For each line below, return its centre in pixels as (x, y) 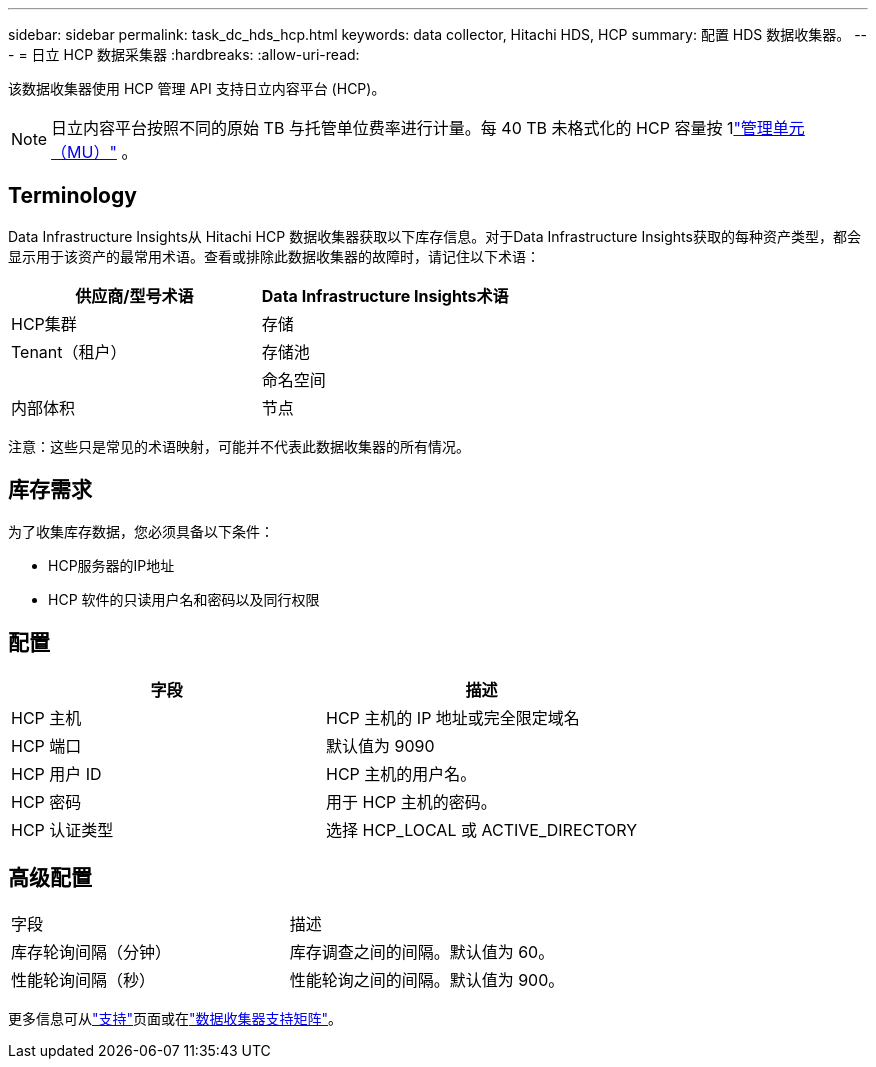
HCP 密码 (46, 801)
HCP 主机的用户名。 (401, 773)
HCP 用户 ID (56, 773)
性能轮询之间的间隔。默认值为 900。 (427, 980)
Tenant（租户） (69, 351)
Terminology (72, 196)
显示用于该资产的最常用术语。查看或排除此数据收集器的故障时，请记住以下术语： (274, 256)
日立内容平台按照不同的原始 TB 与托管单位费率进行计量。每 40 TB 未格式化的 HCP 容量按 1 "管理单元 (428, 128)
